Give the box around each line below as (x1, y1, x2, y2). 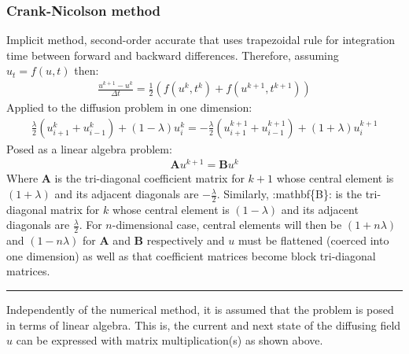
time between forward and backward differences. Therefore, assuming (6, 46, 339, 63)
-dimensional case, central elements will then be (112, 216, 342, 233)
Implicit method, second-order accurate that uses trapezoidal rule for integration (6, 31, 396, 48)
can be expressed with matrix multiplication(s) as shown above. (16, 332, 323, 348)
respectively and (146, 232, 225, 249)
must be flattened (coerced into (238, 232, 389, 249)
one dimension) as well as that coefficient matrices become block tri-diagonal (6, 247, 376, 264)
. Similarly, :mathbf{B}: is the (216, 186, 362, 202)
